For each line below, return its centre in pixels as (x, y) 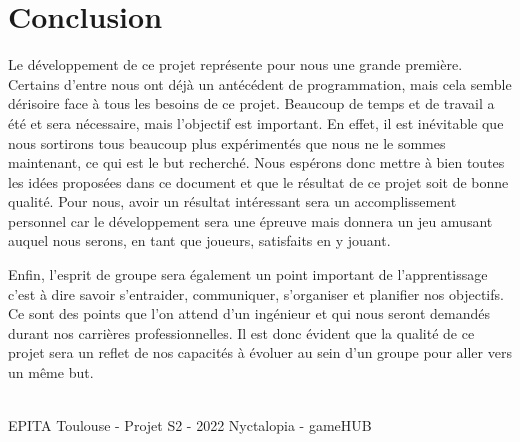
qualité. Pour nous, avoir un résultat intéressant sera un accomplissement (232, 201)
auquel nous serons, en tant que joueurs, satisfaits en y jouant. (199, 240)
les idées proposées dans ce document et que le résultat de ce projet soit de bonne (258, 181)
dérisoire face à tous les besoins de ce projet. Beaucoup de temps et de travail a (251, 103)
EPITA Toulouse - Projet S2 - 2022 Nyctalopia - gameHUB (190, 425)
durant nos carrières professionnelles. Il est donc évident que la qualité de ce (241, 332)
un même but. (51, 372)
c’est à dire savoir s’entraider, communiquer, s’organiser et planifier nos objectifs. (256, 293)
